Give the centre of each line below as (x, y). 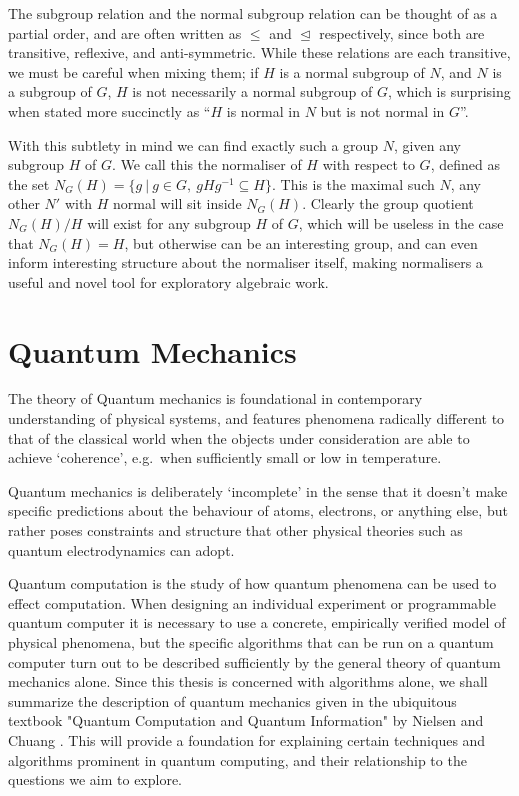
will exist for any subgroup (169, 222)
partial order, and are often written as (125, 32)
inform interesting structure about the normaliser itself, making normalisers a (245, 262)
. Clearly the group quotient (388, 203)
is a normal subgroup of (352, 71)
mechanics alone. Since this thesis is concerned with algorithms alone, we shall (248, 681)
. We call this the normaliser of (207, 164)
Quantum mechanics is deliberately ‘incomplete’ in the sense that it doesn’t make (258, 490)
